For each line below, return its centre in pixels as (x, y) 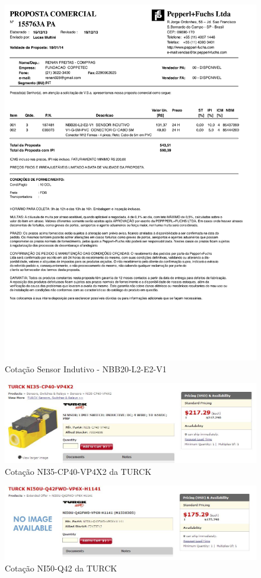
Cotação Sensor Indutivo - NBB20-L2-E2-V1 (86, 368)
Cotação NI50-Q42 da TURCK (61, 568)
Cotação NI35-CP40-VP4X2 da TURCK (78, 471)
